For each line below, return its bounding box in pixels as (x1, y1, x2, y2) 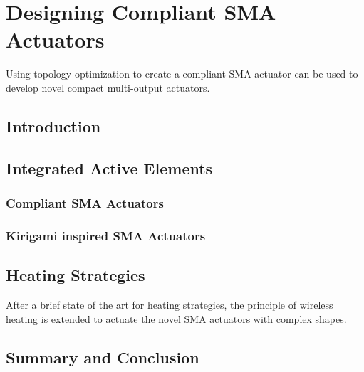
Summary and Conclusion (6, 346, 199, 368)
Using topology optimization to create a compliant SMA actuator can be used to (6, 66, 358, 81)
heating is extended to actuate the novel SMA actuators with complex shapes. (6, 311, 347, 326)
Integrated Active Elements (6, 156, 213, 179)
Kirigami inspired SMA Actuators (6, 226, 206, 244)
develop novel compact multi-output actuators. (6, 80, 210, 95)
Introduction (6, 115, 101, 137)
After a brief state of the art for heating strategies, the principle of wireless (6, 297, 333, 312)
